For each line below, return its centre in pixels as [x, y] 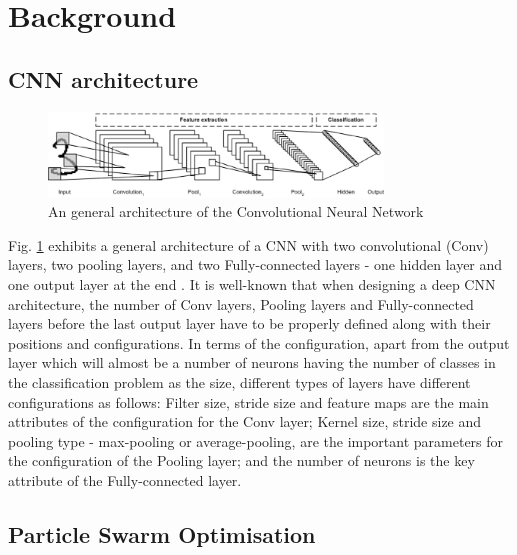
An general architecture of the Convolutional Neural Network [236, 211]
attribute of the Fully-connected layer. [125, 479]
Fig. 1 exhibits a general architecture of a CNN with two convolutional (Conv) [248, 244]
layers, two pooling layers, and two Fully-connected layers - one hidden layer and [255, 264]
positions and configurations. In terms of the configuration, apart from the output [259, 342]
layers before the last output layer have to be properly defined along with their [249, 323]
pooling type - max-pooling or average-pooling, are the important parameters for [256, 440]
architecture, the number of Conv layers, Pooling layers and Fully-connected [241, 303]
